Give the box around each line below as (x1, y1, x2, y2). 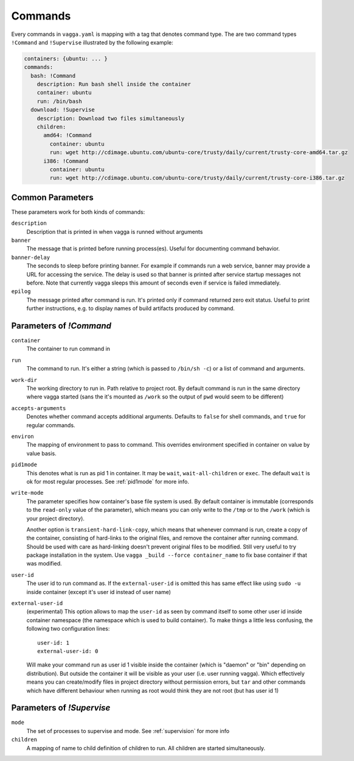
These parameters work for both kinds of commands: (11, 208, 145, 216)
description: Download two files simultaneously (36, 115, 185, 122)
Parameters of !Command (11, 320, 112, 331)
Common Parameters (11, 192, 94, 202)
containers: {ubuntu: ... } (24, 55, 108, 62)
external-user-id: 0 (37, 648, 99, 654)
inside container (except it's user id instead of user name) (26, 588, 172, 595)
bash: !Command (30, 72, 76, 79)
